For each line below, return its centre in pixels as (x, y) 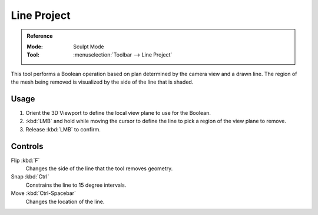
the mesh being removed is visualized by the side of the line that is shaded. (102, 82)
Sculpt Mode (89, 47)
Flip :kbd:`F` (25, 160)
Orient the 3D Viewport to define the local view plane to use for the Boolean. (118, 113)
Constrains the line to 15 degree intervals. (76, 185)
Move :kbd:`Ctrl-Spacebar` (44, 193)
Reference (40, 36)
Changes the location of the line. (65, 201)
